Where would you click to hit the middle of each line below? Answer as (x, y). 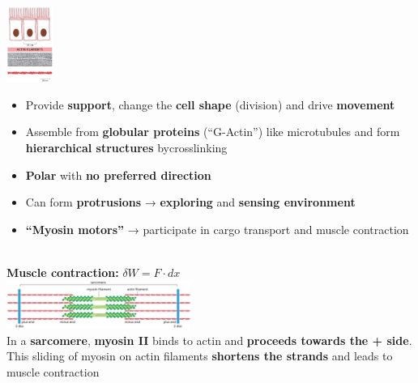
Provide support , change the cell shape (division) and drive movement (210, 104)
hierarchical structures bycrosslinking (126, 147)
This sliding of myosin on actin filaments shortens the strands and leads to (200, 356)
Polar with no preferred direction (118, 174)
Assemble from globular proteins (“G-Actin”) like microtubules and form (213, 132)
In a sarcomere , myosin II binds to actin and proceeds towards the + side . (209, 340)
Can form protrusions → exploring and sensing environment (190, 202)
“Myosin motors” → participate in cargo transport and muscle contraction (217, 229)
